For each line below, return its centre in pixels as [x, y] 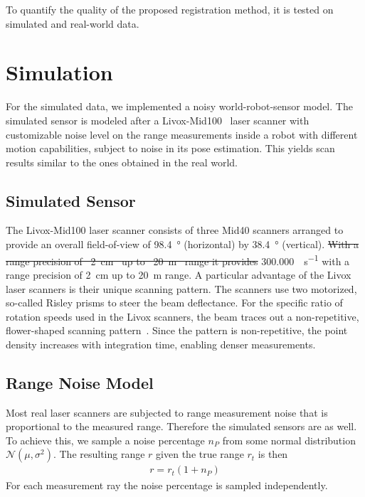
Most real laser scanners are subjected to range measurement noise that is [167, 412]
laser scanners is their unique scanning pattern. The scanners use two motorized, [181, 288]
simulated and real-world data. [73, 23]
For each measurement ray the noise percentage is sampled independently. [167, 485]
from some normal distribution [289, 440]
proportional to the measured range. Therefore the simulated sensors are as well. [181, 426]
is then [273, 454]
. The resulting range [99, 454]
